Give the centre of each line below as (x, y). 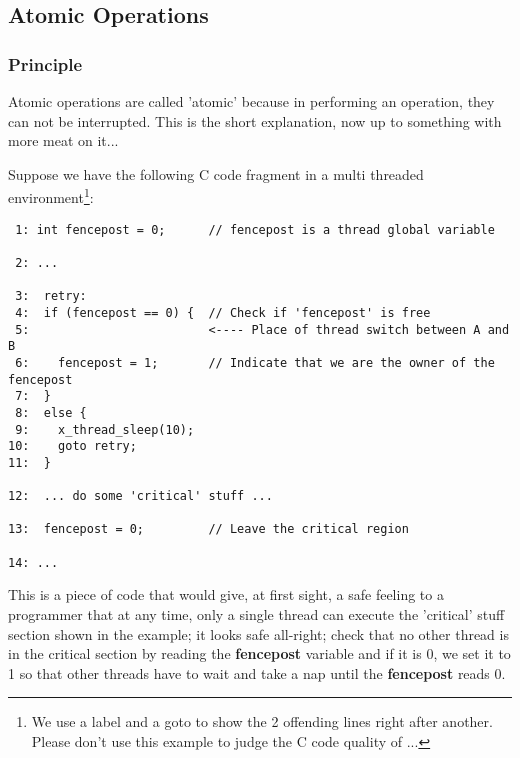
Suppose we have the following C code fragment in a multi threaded (216, 173)
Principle (45, 63)
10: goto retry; (72, 446)
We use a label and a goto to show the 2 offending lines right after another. (262, 721)
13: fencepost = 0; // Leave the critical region (208, 529)
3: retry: (51, 296)
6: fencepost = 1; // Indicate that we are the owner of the (255, 362)
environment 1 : (51, 196)
